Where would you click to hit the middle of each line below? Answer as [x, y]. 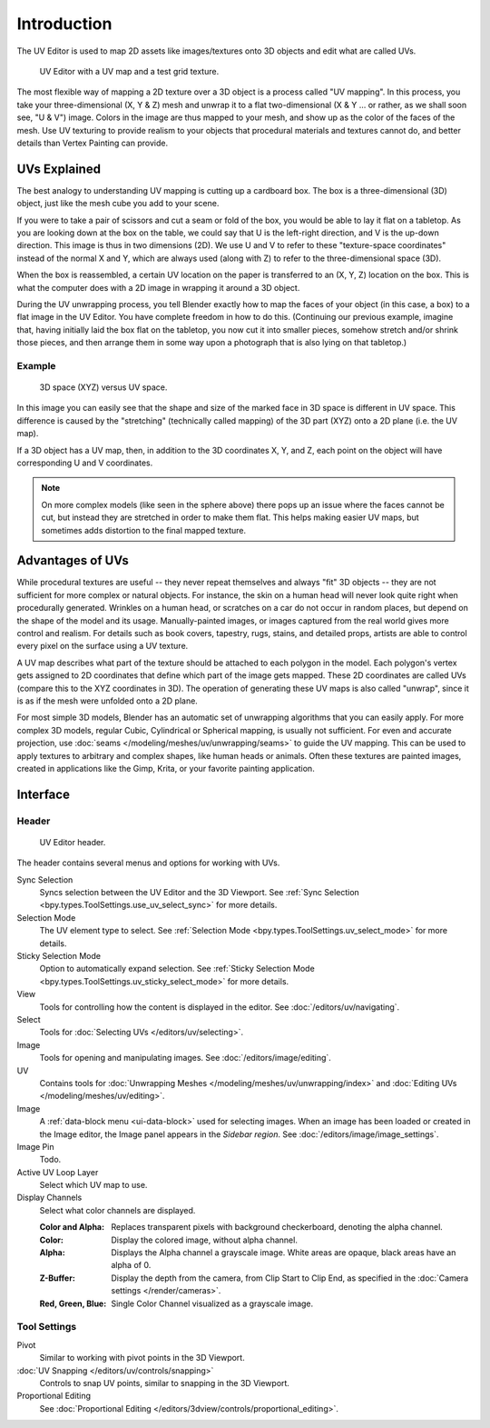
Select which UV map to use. [93, 1185]
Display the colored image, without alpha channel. [205, 1240]
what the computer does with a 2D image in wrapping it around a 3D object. [158, 287]
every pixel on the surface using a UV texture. [103, 646]
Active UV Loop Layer [58, 1172]
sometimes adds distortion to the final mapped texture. [144, 530]
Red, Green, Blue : [73, 1303]
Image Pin [35, 1146]
